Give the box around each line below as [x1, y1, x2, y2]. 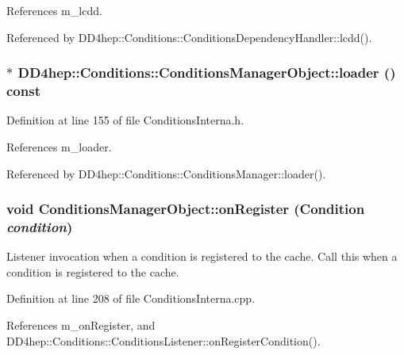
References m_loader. [6, 138, 112, 155]
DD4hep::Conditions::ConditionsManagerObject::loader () [17, 63, 396, 82]
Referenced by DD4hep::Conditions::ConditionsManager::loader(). [6, 165, 326, 181]
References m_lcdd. [6, 2, 102, 18]
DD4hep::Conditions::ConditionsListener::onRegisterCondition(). [6, 332, 321, 349]
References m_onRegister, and [6, 317, 156, 334]
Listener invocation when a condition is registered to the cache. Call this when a [6, 248, 398, 265]
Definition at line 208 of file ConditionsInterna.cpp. [6, 290, 256, 307]
